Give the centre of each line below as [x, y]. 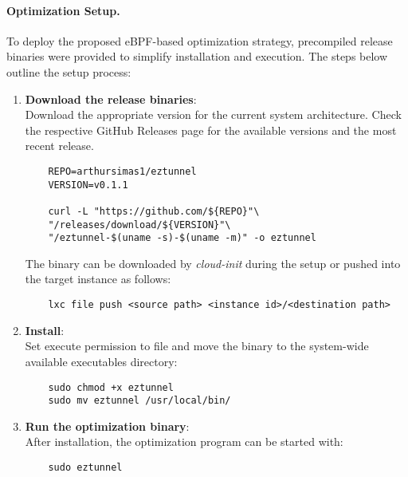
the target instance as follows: [98, 279]
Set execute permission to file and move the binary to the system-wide [197, 346]
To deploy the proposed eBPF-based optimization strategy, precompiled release [200, 40]
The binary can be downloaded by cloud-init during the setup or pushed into [213, 263]
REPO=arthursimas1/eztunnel [122, 171]
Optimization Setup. [63, 10]
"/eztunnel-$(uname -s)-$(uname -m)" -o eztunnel [182, 238]
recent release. [59, 146]
